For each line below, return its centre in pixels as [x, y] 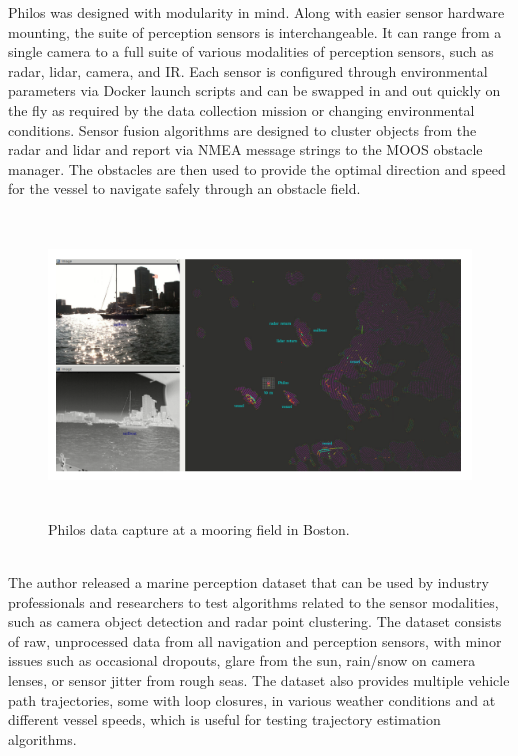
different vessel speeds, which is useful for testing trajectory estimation [224, 719]
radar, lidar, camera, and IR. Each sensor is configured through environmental [248, 70]
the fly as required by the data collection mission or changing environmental [241, 109]
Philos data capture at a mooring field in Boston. [199, 528]
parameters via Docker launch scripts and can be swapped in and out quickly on [254, 90]
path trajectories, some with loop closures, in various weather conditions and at [252, 699]
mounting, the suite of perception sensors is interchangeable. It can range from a [255, 31]
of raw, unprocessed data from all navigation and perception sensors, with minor [255, 640]
